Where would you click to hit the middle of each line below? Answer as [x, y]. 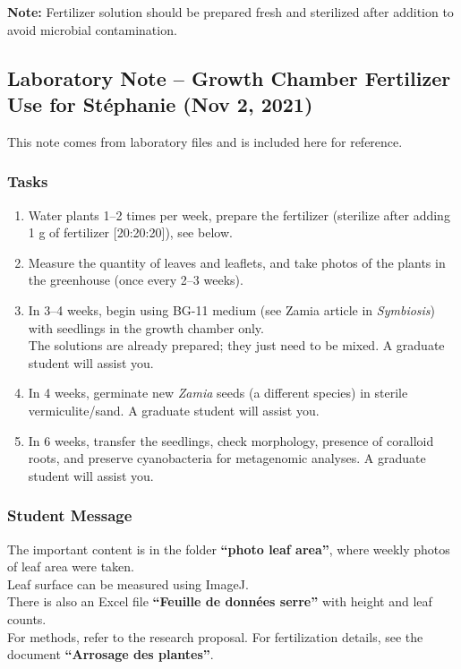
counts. [27, 618]
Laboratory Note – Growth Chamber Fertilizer [229, 77]
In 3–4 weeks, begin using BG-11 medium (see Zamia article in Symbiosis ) [232, 309]
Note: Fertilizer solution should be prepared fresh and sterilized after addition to [230, 12]
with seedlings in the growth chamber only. [146, 327]
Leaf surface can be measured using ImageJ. [128, 583]
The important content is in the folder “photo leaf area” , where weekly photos [229, 549]
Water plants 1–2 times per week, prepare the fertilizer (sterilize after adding [239, 214]
